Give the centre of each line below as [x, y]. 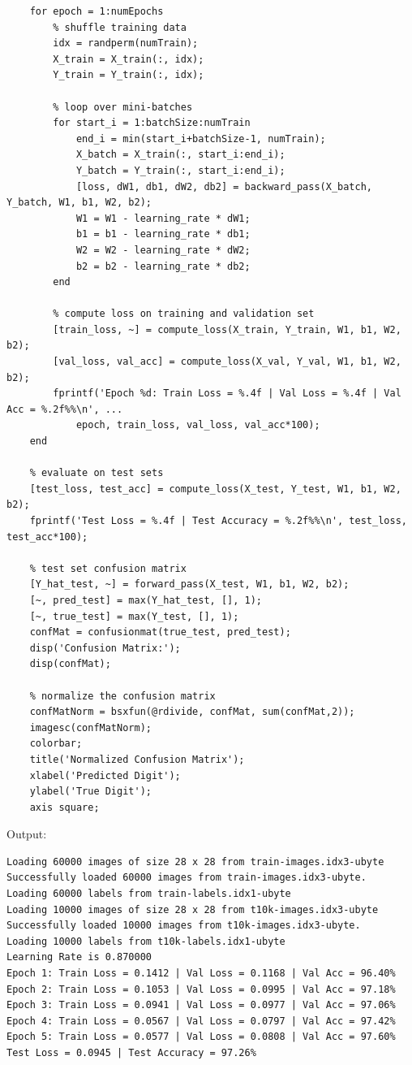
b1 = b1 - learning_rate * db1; [163, 234]
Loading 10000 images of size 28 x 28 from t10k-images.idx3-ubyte [193, 909]
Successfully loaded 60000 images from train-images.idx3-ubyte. [187, 878]
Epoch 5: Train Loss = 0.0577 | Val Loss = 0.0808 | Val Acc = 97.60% [201, 1037]
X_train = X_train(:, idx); [129, 59]
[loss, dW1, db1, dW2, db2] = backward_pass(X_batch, [224, 186]
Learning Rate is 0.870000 [79, 957]
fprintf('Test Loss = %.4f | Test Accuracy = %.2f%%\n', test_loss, [218, 521]
